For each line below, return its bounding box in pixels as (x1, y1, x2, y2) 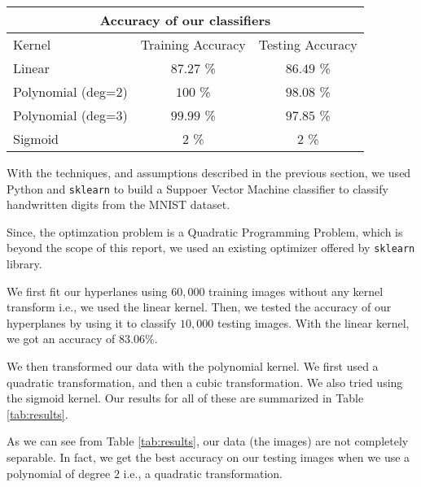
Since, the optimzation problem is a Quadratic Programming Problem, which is (7, 223, 403, 240)
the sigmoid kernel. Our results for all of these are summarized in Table (7, 389, 364, 407)
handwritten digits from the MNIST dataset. (7, 196, 230, 213)
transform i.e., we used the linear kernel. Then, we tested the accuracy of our (7, 298, 392, 315)
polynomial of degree (7, 464, 111, 481)
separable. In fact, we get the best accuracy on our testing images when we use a (7, 449, 410, 466)
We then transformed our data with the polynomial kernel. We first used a (7, 358, 379, 375)
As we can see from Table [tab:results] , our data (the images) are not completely (7, 433, 409, 450)
